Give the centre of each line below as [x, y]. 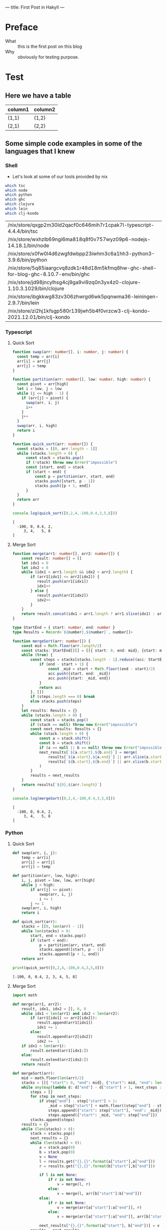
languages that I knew [40, 151]
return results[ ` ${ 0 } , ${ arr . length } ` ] [62, 785]
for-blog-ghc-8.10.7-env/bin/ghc [49, 274]
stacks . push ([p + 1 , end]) [63, 486]
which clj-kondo [22, 213]
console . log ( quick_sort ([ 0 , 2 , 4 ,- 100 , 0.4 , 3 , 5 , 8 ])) [65, 513]
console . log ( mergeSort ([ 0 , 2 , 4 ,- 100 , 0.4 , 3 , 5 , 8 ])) [64, 798]
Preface [22, 27]
